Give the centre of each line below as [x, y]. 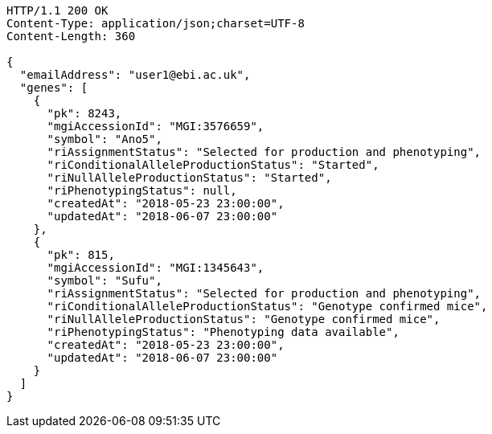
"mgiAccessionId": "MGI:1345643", [156, 268]
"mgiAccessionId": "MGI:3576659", [156, 126]
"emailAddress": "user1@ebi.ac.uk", [135, 75]
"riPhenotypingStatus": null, [142, 190]
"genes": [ [54, 88]
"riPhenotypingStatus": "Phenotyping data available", [223, 332]
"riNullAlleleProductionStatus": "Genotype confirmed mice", [244, 319]
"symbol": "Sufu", [105, 280]
